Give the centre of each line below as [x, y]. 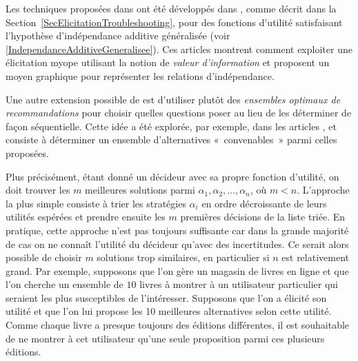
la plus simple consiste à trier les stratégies [96, 203]
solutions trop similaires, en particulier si [183, 257]
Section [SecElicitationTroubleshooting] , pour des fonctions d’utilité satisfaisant [174, 22]
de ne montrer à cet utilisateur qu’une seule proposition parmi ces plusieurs [165, 338]
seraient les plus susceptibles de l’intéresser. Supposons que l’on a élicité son [166, 297]
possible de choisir [44, 257]
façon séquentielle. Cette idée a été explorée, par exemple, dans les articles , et [171, 126]
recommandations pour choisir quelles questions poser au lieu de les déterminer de [179, 113]
